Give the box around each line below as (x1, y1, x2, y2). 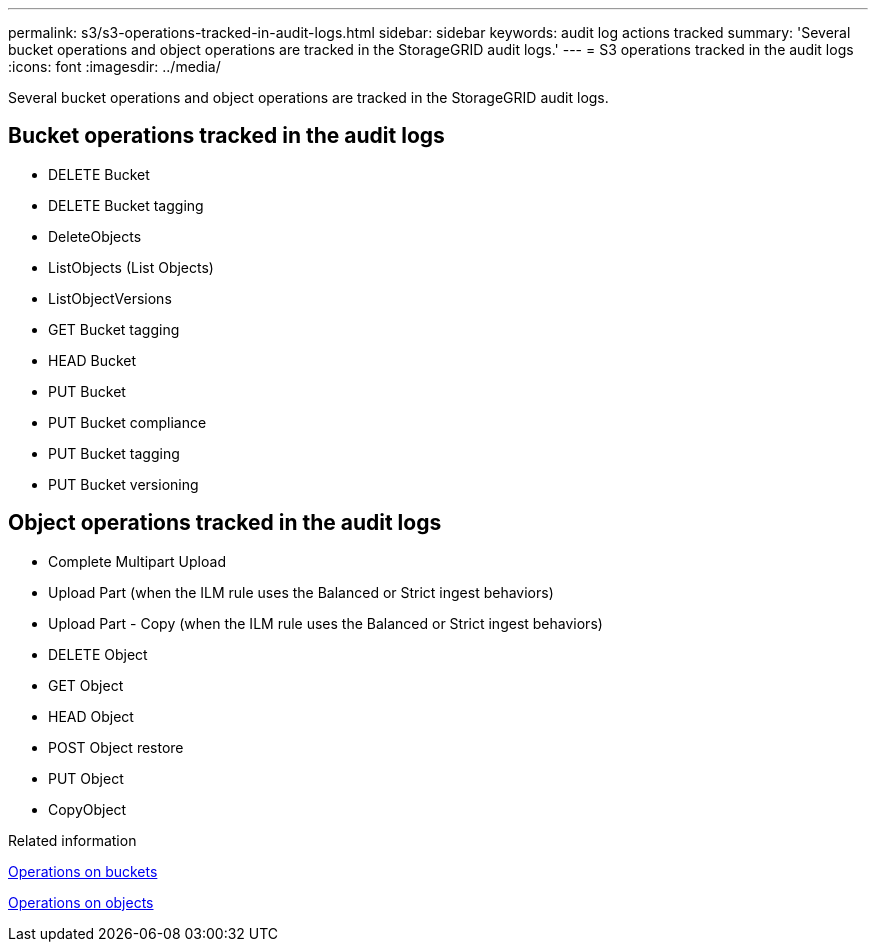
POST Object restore (48, 738, 184, 756)
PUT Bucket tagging (48, 444, 180, 462)
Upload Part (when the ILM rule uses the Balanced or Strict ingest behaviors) (48, 583, 554, 601)
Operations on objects (8, 893, 154, 911)
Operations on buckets (8, 862, 158, 880)
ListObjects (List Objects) (48, 258, 214, 276)
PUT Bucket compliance (48, 413, 207, 431)
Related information (8, 831, 137, 849)
